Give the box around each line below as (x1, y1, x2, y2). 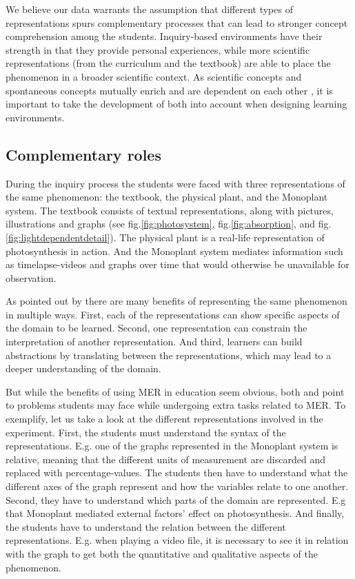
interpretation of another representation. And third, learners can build (6, 334, 303, 349)
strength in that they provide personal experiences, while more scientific (6, 42, 310, 57)
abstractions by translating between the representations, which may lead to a (6, 347, 332, 362)
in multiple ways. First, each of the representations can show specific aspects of (6, 307, 340, 321)
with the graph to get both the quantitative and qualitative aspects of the (6, 546, 318, 560)
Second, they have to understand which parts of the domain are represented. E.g (6, 492, 346, 507)
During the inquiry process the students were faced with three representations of (6, 176, 345, 190)
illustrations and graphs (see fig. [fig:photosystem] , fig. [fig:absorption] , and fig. (6, 216, 332, 231)
